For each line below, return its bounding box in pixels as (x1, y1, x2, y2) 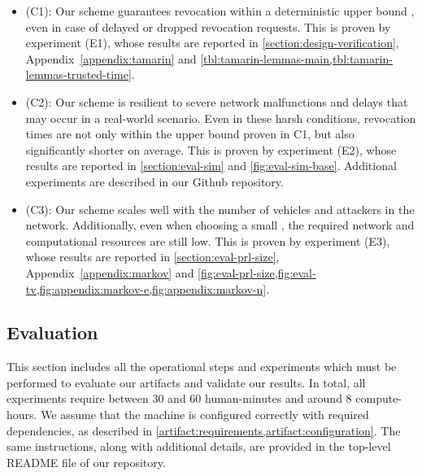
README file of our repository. (7, 453, 166, 470)
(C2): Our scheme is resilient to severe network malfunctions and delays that (25, 93, 408, 110)
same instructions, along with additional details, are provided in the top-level (7, 438, 391, 455)
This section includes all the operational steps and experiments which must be (7, 358, 397, 375)
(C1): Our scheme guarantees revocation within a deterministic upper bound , (25, 2, 415, 19)
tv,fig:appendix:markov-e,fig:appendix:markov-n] (25, 280, 267, 297)
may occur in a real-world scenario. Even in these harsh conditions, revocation (25, 109, 416, 126)
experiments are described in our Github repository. (25, 172, 284, 190)
